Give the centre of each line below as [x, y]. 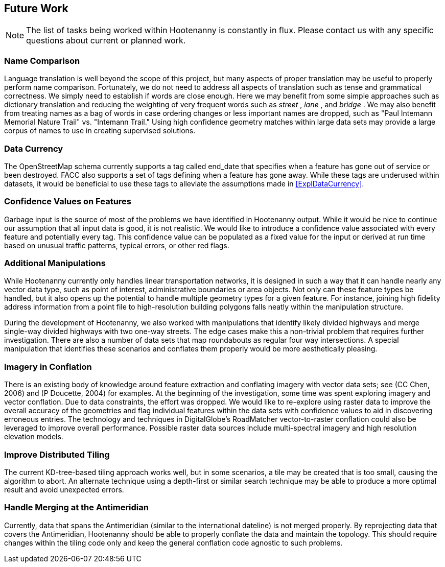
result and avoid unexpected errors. [64, 489]
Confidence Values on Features [68, 202]
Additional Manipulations [55, 263]
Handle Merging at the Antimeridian [76, 507]
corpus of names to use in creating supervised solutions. [100, 131]
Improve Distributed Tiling [57, 454]
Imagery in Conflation [48, 367]
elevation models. [34, 437]
